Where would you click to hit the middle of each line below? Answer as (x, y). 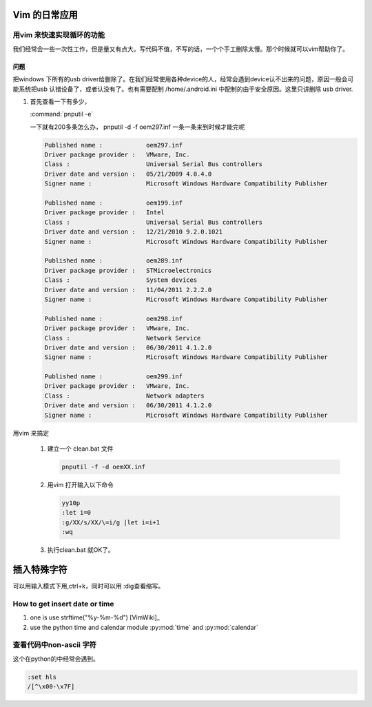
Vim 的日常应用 (45, 15)
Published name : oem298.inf (113, 318)
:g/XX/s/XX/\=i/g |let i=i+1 (111, 522)
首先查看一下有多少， (60, 101)
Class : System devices (121, 280)
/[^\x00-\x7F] (51, 687)
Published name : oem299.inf (113, 377)
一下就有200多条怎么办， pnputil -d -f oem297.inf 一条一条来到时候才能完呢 (137, 127)
